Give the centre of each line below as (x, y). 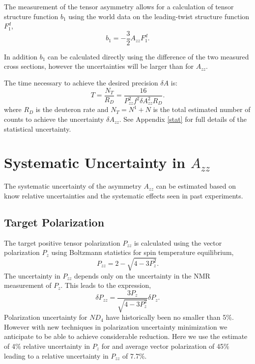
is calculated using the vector (178, 242)
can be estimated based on (196, 186)
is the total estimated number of (202, 109)
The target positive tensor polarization (62, 242)
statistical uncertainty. (38, 128)
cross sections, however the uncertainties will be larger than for (99, 66)
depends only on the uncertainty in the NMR (142, 275)
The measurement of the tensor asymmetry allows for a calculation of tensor (119, 6)
